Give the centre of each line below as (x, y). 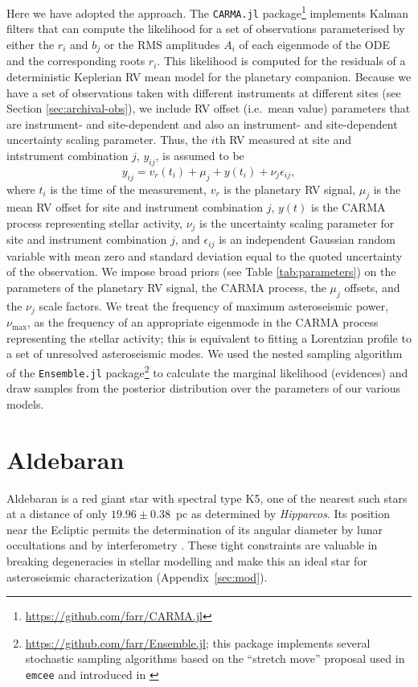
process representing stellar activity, (95, 222)
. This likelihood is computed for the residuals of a (281, 61)
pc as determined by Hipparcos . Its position (283, 514)
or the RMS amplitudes (162, 44)
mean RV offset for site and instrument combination (135, 207)
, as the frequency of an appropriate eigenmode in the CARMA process (203, 322)
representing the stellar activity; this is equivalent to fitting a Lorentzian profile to (209, 337)
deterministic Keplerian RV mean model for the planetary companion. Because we (209, 76)
